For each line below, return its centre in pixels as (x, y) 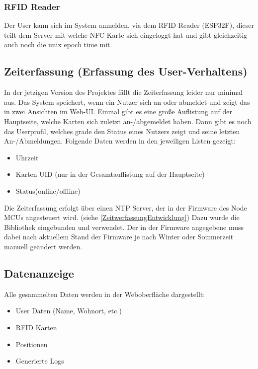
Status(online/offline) (48, 190)
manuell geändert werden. (43, 246)
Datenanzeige (39, 273)
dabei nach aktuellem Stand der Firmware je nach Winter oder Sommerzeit (119, 237)
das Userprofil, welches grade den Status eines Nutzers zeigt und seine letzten (122, 131)
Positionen (32, 344)
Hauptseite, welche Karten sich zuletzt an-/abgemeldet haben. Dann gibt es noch (128, 121)
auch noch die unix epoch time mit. (58, 44)
